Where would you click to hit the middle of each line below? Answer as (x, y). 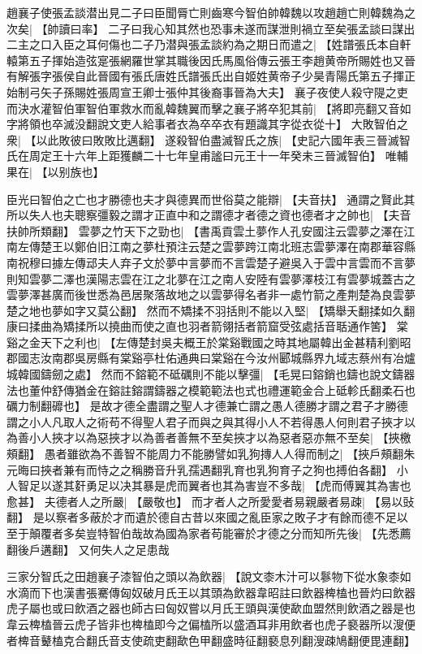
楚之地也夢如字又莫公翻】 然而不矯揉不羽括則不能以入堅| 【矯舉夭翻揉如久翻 (211, 310)
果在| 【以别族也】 (56, 171)
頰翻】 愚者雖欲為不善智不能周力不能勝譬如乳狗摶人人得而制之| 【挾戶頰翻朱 (211, 454)
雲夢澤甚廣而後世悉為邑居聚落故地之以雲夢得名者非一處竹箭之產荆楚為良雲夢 (211, 295)
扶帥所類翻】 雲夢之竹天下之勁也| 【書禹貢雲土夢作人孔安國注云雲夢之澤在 (205, 230)
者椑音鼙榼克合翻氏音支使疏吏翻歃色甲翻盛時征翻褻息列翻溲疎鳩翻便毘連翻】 (211, 640)
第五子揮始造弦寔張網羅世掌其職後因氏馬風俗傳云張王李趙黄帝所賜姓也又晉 (216, 60)
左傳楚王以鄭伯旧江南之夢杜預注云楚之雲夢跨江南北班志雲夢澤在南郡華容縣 (216, 247)
